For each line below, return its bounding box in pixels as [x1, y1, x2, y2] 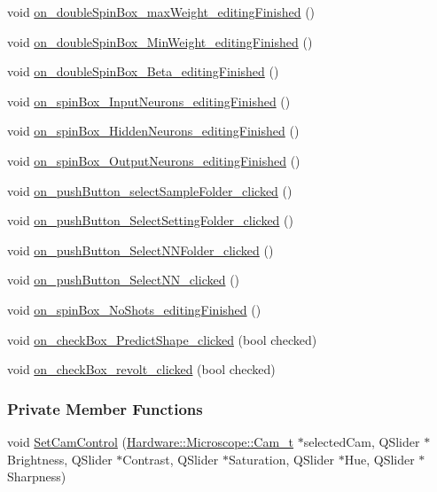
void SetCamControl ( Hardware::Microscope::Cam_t [7, 432, 294, 450]
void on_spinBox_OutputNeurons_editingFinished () [7, 151, 300, 169]
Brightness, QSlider [7, 449, 113, 468]
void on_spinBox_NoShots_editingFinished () [7, 300, 261, 318]
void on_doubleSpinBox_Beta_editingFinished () [7, 62, 279, 81]
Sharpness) [7, 467, 66, 486]
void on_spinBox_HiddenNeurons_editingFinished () [7, 121, 300, 140]
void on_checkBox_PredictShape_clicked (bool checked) [7, 330, 317, 348]
